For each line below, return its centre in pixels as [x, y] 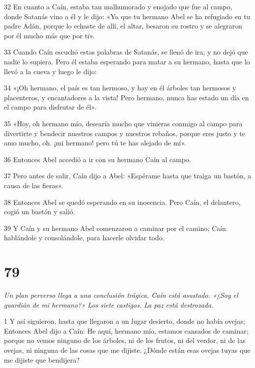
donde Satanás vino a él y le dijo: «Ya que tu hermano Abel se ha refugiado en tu [127, 16]
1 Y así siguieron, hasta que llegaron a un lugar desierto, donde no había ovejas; [125, 321]
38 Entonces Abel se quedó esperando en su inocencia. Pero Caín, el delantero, [122, 202]
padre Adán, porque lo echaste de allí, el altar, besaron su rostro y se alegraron [123, 26]
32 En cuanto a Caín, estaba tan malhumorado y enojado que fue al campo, [118, 6]
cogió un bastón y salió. [40, 212]
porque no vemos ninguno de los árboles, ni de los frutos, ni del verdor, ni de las [125, 340]
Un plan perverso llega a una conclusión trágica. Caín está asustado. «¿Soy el [121, 295]
